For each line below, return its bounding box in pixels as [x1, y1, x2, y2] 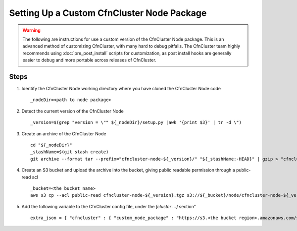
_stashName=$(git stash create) [30, 149, 109, 155]
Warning [22, 27, 41, 33]
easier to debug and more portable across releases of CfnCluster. [22, 57, 156, 63]
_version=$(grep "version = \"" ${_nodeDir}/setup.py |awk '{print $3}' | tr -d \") [30, 119, 242, 125]
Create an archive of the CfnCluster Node [21, 130, 106, 136]
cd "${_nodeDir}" [30, 142, 72, 148]
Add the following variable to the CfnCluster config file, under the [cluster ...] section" [21, 203, 197, 209]
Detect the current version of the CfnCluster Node [21, 108, 124, 114]
